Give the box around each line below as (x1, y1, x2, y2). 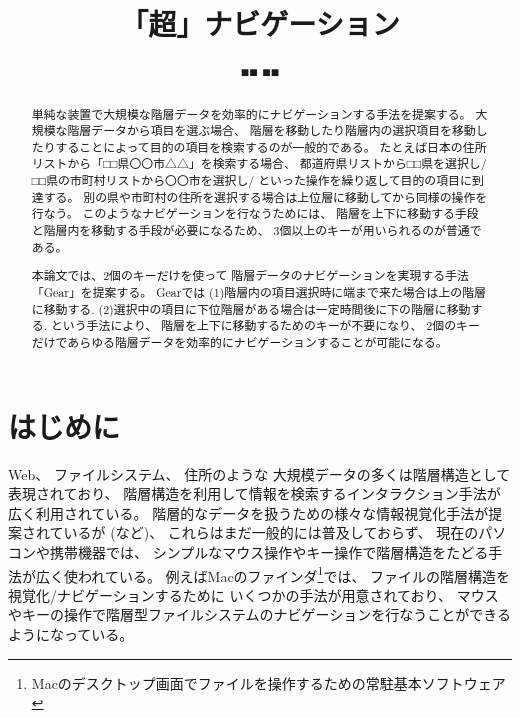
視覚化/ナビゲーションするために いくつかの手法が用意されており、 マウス (8, 584, 499, 605)
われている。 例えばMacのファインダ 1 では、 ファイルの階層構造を (77, 562, 511, 586)
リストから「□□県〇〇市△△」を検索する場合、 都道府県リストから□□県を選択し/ (31, 155, 487, 172)
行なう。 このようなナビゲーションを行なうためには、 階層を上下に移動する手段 (31, 205, 479, 222)
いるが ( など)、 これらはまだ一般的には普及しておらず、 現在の (63, 522, 479, 543)
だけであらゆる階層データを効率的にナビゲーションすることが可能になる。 (31, 333, 448, 350)
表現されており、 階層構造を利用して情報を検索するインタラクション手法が (8, 483, 501, 504)
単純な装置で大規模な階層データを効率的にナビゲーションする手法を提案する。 (31, 105, 472, 122)
